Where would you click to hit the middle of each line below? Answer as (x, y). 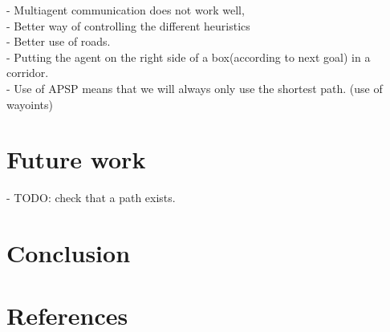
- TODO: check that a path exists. (91, 198)
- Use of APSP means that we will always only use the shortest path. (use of (195, 88)
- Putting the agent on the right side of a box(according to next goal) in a (189, 57)
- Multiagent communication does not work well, (126, 10)
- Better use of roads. (59, 41)
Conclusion (69, 253)
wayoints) (30, 104)
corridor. (28, 73)
